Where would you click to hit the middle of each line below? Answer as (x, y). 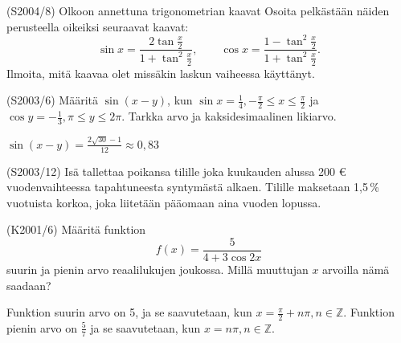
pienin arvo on (42, 327)
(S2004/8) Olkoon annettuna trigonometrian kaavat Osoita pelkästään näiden (198, 10)
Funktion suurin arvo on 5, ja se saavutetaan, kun (129, 312)
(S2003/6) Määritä (53, 100)
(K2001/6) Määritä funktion (76, 229)
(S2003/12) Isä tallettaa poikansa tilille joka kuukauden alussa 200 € (176, 171)
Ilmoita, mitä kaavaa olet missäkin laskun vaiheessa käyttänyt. (161, 73)
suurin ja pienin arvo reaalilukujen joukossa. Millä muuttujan (158, 269)
